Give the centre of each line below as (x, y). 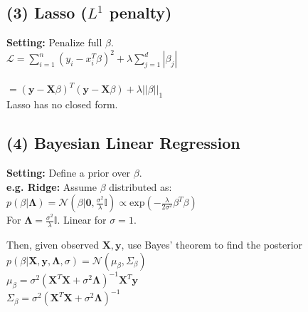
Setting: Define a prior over (69, 172)
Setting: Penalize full (54, 42)
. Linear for (82, 220)
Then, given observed (53, 244)
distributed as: (140, 186)
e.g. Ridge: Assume (52, 186)
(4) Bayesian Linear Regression (123, 143)
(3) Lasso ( (47, 12)
